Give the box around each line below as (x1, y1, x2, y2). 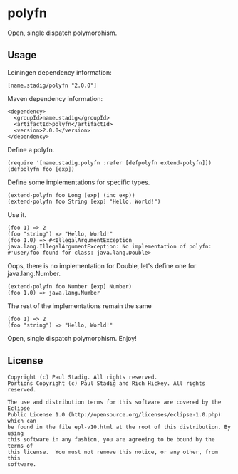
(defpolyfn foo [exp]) (7, 165, 75, 172)
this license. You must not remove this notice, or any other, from (7, 448, 219, 455)
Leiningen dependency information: (7, 68, 112, 76)
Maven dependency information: (7, 94, 103, 102)
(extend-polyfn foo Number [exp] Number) (7, 283, 133, 290)
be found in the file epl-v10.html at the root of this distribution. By (7, 423, 232, 431)
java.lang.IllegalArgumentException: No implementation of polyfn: (7, 243, 212, 250)
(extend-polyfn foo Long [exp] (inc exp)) (7, 191, 135, 199)
